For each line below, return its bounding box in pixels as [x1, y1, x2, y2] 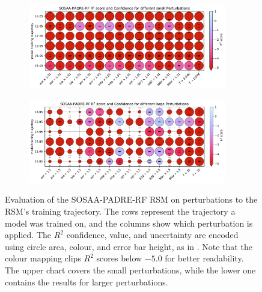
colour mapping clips [5, 252, 81, 264]
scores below [96, 252, 142, 264]
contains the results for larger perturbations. [5, 275, 168, 288]
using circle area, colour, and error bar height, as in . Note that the [5, 240, 252, 252]
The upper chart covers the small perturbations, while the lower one [5, 264, 256, 276]
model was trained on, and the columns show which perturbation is [5, 216, 253, 229]
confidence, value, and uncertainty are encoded [66, 228, 239, 241]
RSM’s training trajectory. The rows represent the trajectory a [5, 205, 236, 218]
